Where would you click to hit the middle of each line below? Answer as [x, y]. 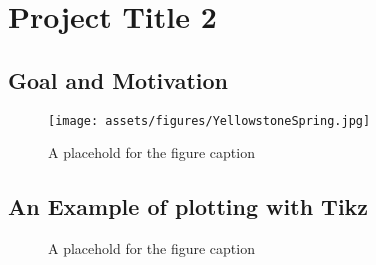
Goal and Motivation [118, 79]
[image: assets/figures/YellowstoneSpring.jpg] [209, 120]
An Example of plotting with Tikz [188, 206]
